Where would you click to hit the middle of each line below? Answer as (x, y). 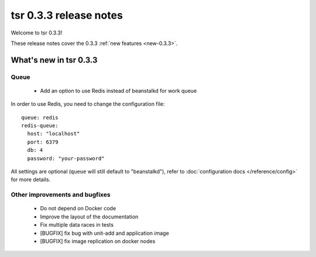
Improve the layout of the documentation (89, 217)
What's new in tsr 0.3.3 (54, 60)
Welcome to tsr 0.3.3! (37, 33)
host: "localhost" (54, 134)
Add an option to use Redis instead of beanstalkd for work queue (118, 91)
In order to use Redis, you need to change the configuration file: (88, 104)
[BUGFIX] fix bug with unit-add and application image (104, 233)
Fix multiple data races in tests (77, 225)
